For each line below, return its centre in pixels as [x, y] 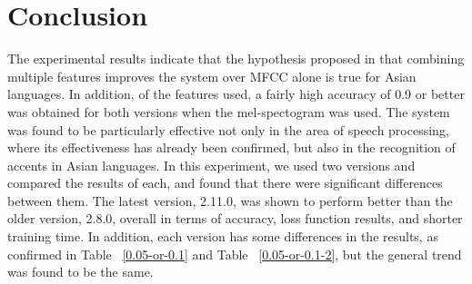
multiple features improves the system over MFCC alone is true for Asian [212, 76]
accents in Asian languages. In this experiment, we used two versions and [211, 165]
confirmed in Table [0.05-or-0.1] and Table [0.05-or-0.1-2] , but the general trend [235, 254]
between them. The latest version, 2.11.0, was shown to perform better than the [230, 200]
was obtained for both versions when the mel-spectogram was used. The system [229, 111]
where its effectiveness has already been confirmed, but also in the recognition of [231, 147]
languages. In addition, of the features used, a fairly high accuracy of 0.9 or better [236, 94]
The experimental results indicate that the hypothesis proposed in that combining [236, 59]
